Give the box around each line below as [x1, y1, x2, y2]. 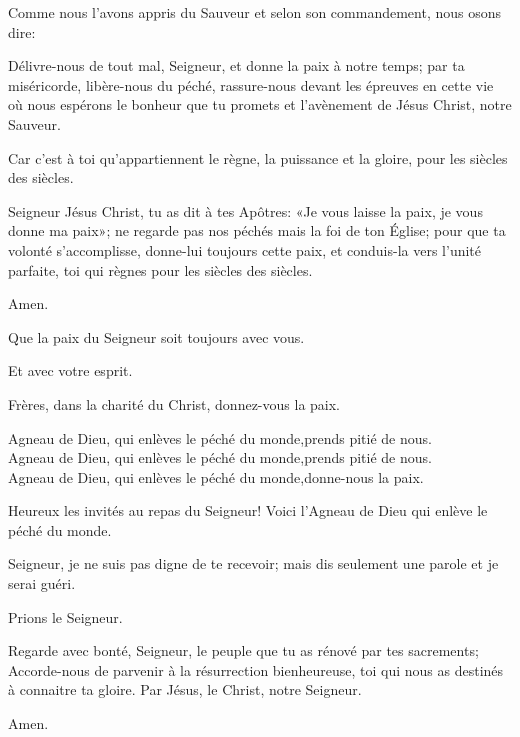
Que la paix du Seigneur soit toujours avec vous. [8, 326, 305, 347]
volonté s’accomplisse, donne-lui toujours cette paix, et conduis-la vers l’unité [8, 239, 482, 260]
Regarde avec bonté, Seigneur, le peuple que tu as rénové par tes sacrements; [8, 640, 479, 661]
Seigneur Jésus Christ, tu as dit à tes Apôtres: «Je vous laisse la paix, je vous [8, 200, 483, 221]
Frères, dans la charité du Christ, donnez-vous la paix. [8, 393, 341, 414]
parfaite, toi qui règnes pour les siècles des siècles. [8, 259, 313, 280]
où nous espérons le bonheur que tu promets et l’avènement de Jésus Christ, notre [8, 94, 512, 115]
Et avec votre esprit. [8, 360, 133, 381]
